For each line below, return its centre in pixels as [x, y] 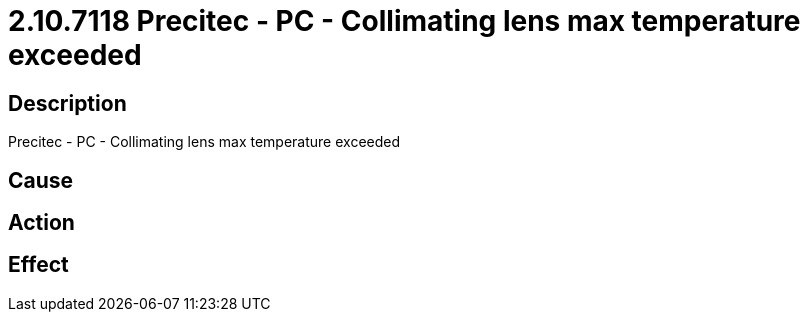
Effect [38, 265]
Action [41, 223]
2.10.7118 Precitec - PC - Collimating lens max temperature [404, 21]
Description [67, 103]
